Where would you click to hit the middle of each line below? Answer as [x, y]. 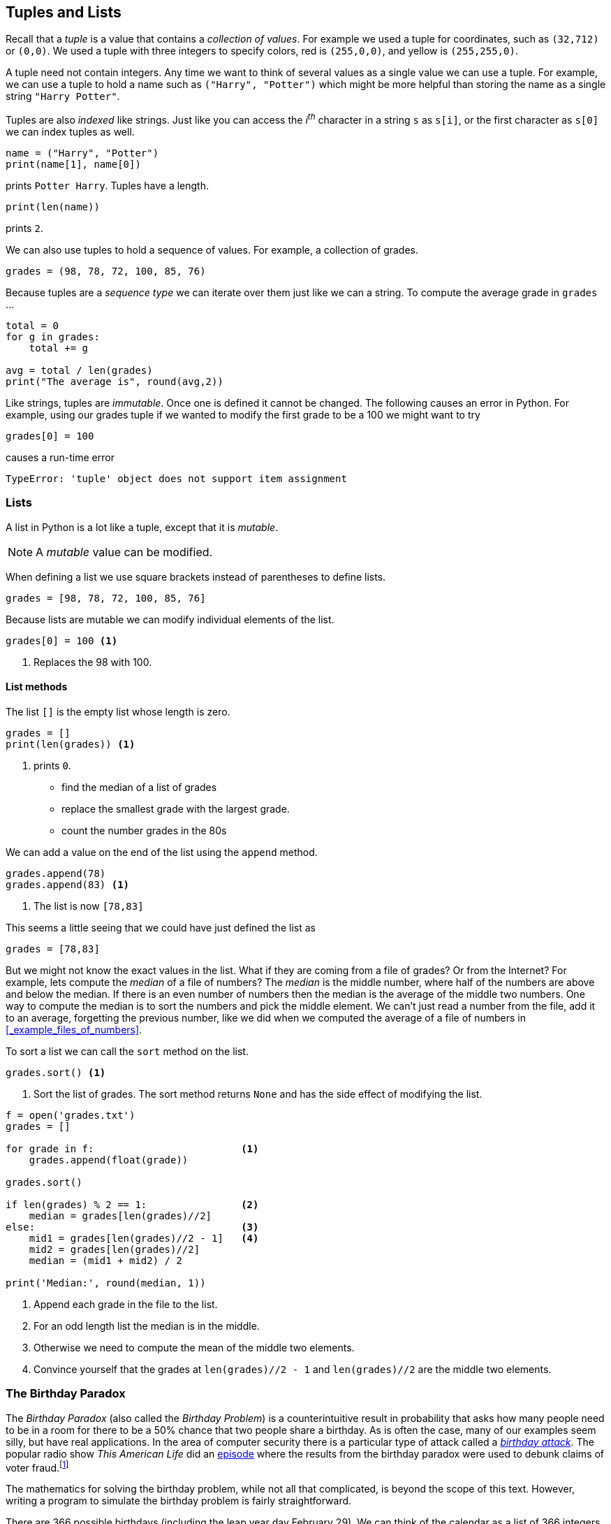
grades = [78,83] [53, 949]
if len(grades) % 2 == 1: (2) [132, 1205]
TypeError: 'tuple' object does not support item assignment [176, 479]
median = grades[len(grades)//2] [120, 1216]
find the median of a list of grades [139, 788]
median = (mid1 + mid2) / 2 [105, 1261]
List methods [37, 687]
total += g [59, 348]
